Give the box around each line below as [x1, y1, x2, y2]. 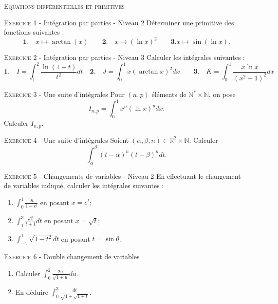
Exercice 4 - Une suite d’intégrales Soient [4, 134, 129, 145]
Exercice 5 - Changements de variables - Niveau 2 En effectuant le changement [4, 171, 241, 181]
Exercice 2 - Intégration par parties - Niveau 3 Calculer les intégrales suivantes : [4, 52, 245, 62]
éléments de [151, 89, 186, 99]
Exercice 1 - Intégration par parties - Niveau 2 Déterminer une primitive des [4, 17, 234, 27]
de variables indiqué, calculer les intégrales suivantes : [4, 180, 164, 190]
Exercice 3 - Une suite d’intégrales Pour [4, 89, 125, 99]
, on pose [208, 89, 236, 99]
